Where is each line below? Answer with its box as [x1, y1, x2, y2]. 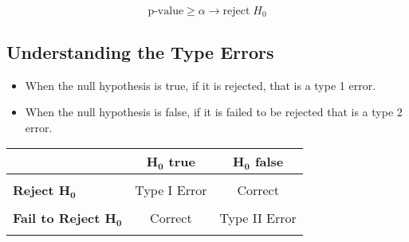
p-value [147, 6, 184, 17]
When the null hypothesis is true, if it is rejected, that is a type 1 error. [25, 76, 376, 93]
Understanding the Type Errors [6, 39, 274, 64]
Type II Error [219, 209, 297, 228]
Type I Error [135, 181, 207, 200]
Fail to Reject [13, 209, 100, 228]
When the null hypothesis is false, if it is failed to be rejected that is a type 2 [25, 103, 403, 120]
